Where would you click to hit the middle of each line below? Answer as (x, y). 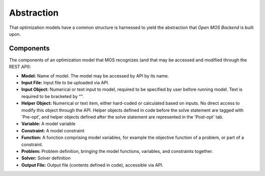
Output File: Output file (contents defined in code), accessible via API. (93, 165)
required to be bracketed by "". (53, 96)
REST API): (20, 67)
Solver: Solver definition (46, 158)
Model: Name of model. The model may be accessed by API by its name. (95, 75)
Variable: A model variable (48, 124)
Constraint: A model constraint (53, 130)
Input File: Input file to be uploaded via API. (65, 83)
